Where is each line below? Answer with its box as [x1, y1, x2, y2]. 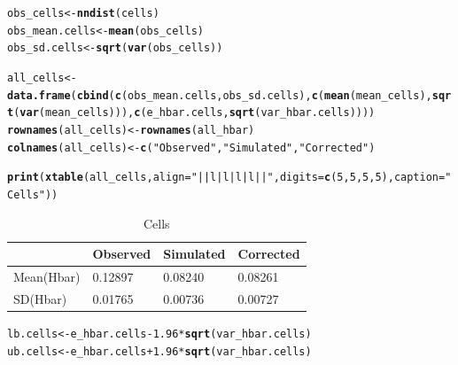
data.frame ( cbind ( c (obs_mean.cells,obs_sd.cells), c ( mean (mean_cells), [7, 89, 432, 102]
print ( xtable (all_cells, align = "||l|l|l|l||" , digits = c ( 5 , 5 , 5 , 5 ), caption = [7, 171, 446, 184]
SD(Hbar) [13, 289, 67, 307]
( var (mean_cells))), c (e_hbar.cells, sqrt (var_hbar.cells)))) [13, 106, 376, 120]
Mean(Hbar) [13, 268, 81, 285]
